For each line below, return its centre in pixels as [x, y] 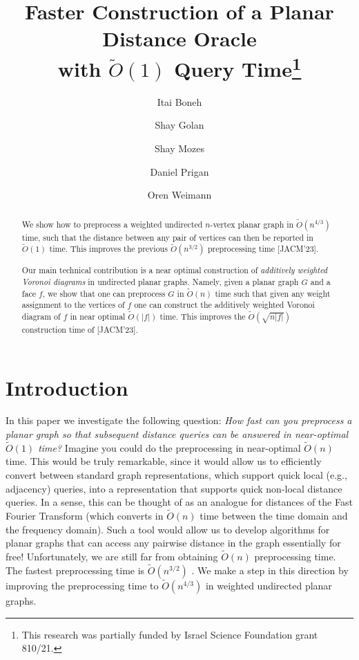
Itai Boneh [179, 101]
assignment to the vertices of [73, 305]
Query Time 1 [238, 67]
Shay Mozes [179, 148]
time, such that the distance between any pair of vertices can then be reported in [167, 237]
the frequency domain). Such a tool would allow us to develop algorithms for [168, 529]
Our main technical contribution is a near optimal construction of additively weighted [175, 270]
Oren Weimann [179, 195]
